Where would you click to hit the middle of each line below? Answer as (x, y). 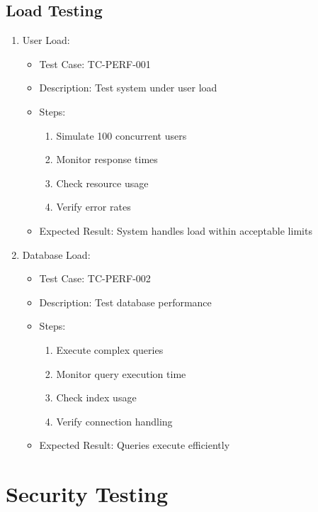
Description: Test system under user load (128, 88)
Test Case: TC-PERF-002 (95, 278)
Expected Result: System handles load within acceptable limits (176, 230)
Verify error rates (93, 207)
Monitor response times (107, 159)
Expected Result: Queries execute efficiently (135, 445)
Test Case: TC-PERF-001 (95, 63)
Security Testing (87, 494)
